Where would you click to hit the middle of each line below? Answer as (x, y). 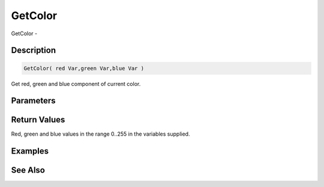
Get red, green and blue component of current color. (76, 84)
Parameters (33, 101)
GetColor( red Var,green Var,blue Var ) (84, 68)
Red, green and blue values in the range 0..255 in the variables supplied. (100, 134)
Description (34, 50)
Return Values (38, 120)
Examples (30, 151)
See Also (28, 170)
